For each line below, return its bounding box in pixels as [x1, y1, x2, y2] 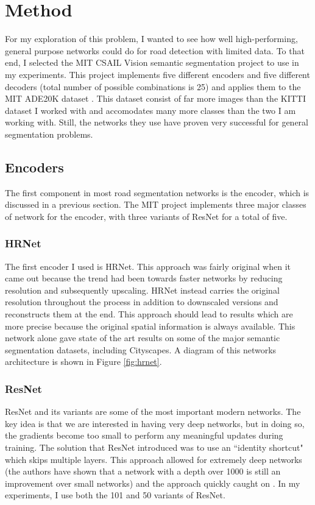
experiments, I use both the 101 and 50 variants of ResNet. [5, 489, 225, 501]
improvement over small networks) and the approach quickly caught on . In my [5, 476, 300, 489]
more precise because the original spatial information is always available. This [5, 319, 296, 332]
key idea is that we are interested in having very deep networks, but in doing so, [5, 417, 305, 429]
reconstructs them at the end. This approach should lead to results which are [5, 308, 293, 320]
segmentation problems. [5, 127, 93, 140]
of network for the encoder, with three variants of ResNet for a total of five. [5, 210, 288, 222]
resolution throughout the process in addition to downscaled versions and [5, 295, 278, 308]
